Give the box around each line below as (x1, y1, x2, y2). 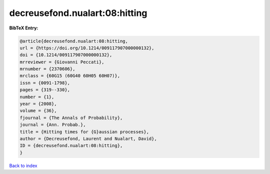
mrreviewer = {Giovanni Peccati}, (19, 59, 104, 65)
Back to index (9, 163, 37, 169)
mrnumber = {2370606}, (19, 66, 75, 72)
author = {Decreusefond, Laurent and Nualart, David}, (19, 136, 157, 142)
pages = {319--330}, (19, 87, 70, 93)
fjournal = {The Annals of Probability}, (19, 115, 123, 121)
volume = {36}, (19, 108, 57, 114)
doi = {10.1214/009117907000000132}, (19, 52, 112, 58)
